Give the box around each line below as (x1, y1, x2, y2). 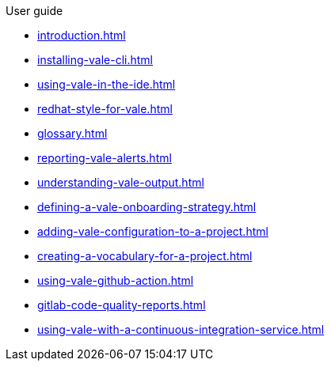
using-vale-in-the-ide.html (37, 78, 176, 91)
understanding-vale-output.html (37, 176, 204, 189)
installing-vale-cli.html (37, 53, 154, 66)
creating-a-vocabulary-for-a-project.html (37, 249, 253, 263)
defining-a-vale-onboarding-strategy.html (37, 200, 257, 214)
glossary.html (37, 127, 108, 140)
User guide (6, 4, 63, 17)
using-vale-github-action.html (37, 274, 194, 287)
